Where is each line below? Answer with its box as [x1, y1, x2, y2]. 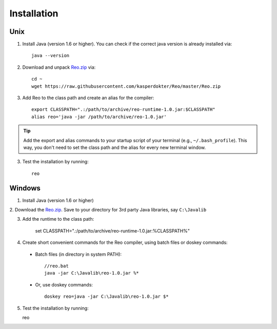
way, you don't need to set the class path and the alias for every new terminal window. [23, 144, 206, 150]
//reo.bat [44, 263, 69, 269]
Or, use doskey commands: [35, 281, 93, 287]
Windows [9, 184, 41, 192]
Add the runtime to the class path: [22, 216, 94, 222]
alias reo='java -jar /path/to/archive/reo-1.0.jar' [31, 113, 167, 120]
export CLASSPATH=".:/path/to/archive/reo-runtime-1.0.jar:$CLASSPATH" [31, 107, 215, 112]
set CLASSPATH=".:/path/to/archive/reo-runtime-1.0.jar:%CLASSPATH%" [35, 227, 190, 234]
